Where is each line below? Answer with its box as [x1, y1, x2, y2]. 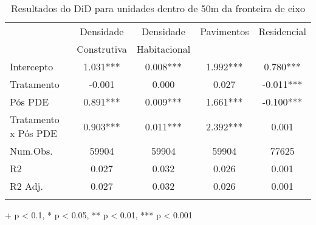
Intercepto [10, 59, 53, 73]
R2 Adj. [10, 179, 43, 193]
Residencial [258, 24, 306, 38]
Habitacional [136, 42, 191, 56]
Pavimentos [200, 24, 249, 38]
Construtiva [77, 42, 127, 56]
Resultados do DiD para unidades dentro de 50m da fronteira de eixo [11, 1, 305, 15]
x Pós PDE [10, 126, 57, 140]
